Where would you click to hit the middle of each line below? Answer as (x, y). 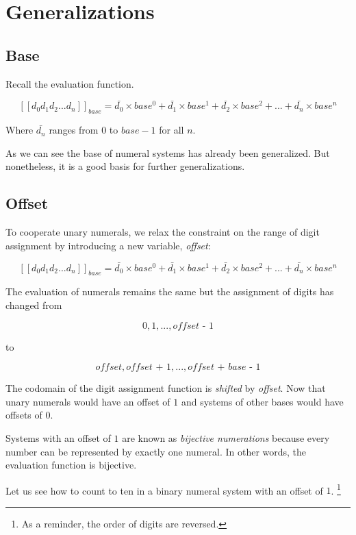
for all (171, 130)
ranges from (74, 130)
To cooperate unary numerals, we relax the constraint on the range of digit (163, 232)
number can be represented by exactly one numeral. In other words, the (156, 451)
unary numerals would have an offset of (88, 401)
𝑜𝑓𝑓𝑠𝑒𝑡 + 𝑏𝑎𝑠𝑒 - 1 (224, 368)
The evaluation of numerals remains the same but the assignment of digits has (170, 291)
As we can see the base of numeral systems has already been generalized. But (168, 152)
